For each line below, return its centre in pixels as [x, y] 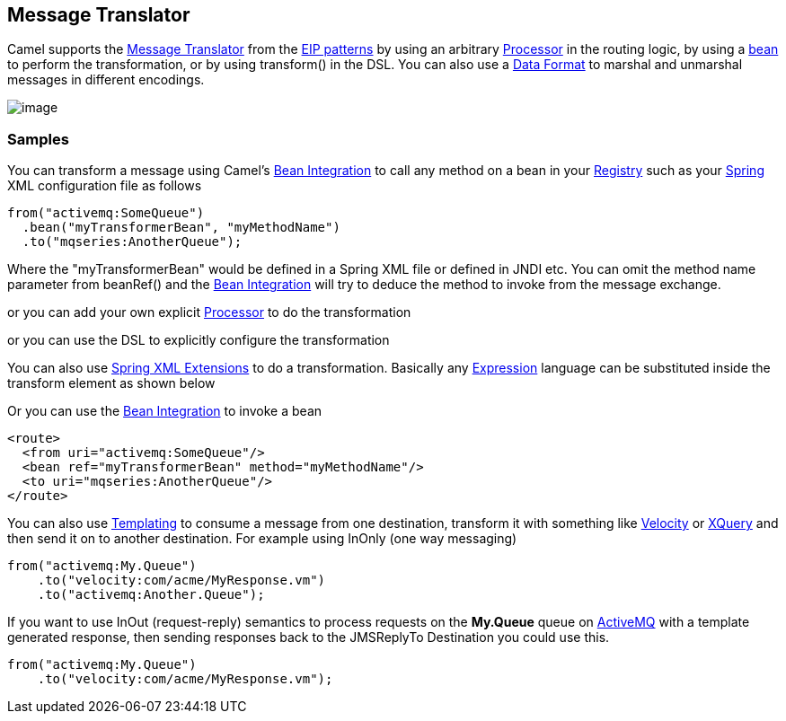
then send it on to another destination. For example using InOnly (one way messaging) [262, 539]
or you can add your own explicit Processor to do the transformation [209, 312]
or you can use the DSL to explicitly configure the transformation [199, 340]
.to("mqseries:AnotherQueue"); [132, 242]
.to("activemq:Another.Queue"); [151, 595]
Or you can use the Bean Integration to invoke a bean [165, 411]
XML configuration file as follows [105, 186]
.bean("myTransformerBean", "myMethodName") [181, 228]
